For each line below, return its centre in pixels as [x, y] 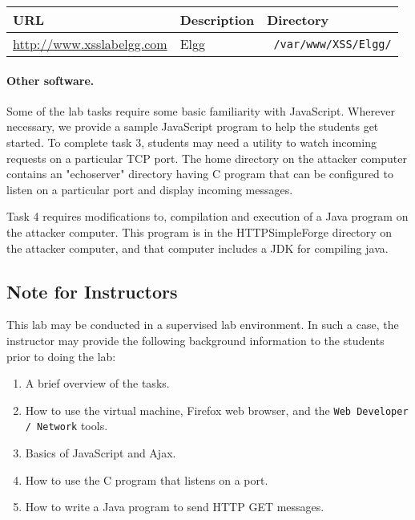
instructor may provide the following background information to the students [195, 340]
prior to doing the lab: [61, 356]
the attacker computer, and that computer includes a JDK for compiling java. [197, 248]
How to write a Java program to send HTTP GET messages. [175, 507]
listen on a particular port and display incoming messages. [150, 189]
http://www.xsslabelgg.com [90, 44]
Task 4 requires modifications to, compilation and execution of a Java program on [207, 216]
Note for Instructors [92, 291]
